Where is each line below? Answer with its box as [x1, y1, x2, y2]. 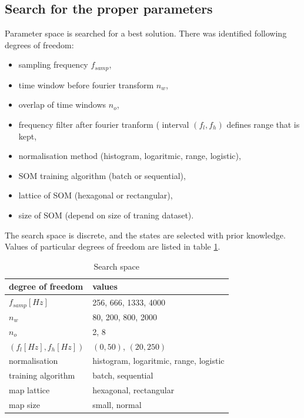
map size [9, 398, 40, 410]
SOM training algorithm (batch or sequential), [18, 169, 186, 181]
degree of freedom [9, 280, 83, 293]
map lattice [9, 384, 50, 396]
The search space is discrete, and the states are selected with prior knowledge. [5, 228, 286, 241]
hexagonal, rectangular [92, 384, 175, 396]
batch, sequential [92, 369, 153, 381]
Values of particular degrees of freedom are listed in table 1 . [5, 240, 221, 253]
